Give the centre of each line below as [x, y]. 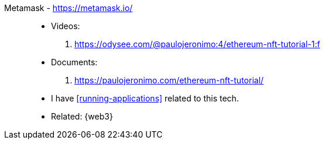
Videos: [66, 26]
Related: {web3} [82, 116]
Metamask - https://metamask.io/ [69, 8]
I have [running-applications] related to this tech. [145, 98]
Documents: [74, 62]
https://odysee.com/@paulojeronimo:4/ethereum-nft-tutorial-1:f [197, 44]
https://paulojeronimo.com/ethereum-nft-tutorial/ [169, 80]
